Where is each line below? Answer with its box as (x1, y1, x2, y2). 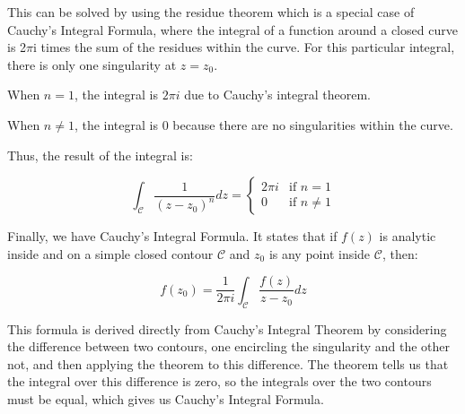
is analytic (379, 227, 436, 246)
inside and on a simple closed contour (7, 244, 214, 263)
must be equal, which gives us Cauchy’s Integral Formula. (7, 389, 324, 408)
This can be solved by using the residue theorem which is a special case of (7, 3, 415, 21)
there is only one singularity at (7, 55, 177, 73)
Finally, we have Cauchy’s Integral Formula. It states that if (7, 227, 338, 246)
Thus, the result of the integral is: (7, 145, 193, 164)
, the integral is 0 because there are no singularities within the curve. (74, 115, 453, 134)
